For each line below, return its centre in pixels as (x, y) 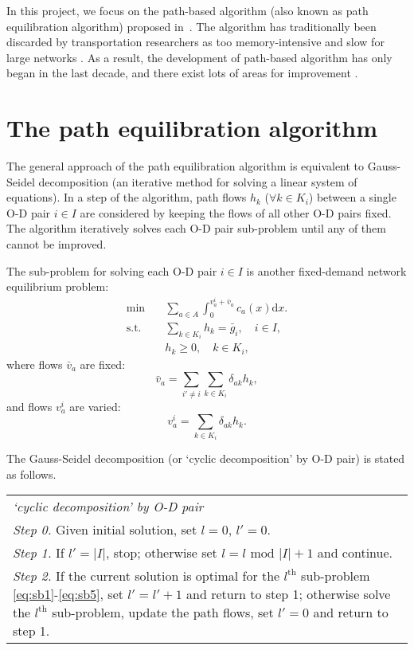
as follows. (31, 474)
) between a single (352, 197)
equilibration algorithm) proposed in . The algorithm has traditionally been (191, 26)
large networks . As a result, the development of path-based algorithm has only (199, 57)
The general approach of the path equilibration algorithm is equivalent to (186, 166)
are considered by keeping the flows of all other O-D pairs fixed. (236, 212)
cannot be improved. (57, 244)
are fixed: (103, 364)
